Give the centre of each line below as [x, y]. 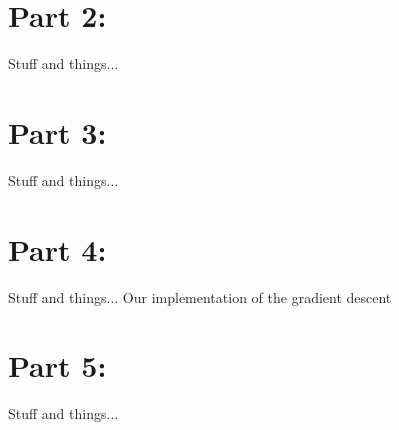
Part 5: [57, 365]
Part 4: [57, 248]
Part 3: [57, 131]
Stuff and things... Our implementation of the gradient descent [200, 296]
